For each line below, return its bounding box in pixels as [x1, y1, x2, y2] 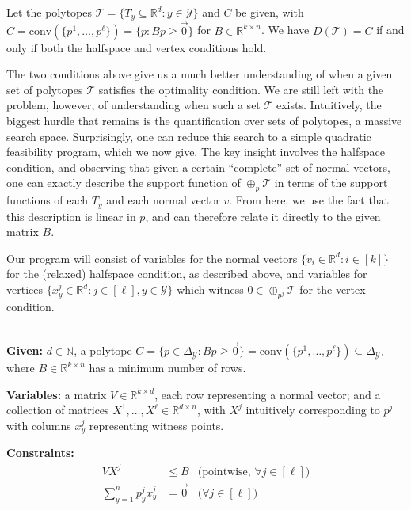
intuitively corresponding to [245, 402, 380, 418]
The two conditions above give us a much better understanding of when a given [6, 66, 393, 82]
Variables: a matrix [6, 386, 107, 402]
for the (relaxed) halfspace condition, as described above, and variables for [6, 265, 367, 282]
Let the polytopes [6, 4, 92, 20]
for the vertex [299, 281, 366, 298]
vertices [6, 281, 43, 298]
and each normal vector [106, 192, 220, 208]
